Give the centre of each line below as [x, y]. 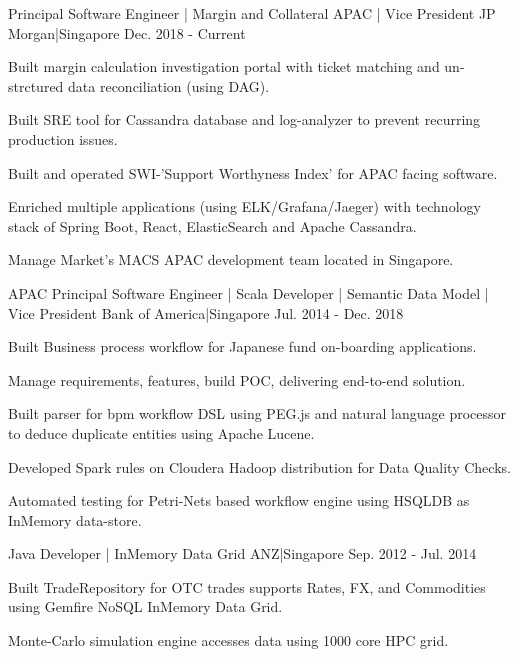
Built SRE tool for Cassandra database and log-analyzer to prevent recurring [244, 119]
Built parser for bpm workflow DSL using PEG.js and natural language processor [257, 413]
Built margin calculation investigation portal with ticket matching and [224, 66]
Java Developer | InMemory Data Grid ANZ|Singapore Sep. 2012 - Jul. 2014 [242, 553]
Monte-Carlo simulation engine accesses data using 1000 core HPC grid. [228, 640]
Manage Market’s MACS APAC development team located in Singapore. [231, 259]
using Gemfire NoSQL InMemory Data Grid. [145, 606]
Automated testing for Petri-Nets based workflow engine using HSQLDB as [239, 500]
